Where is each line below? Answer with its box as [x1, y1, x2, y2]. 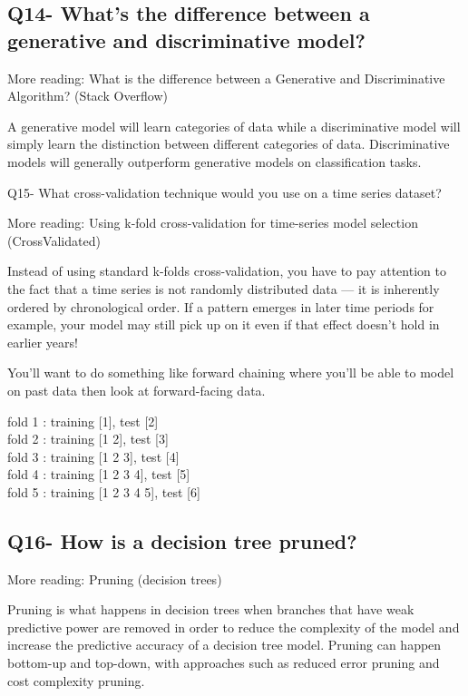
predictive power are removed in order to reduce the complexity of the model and [7, 617, 460, 636]
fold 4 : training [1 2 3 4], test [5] [7, 465, 190, 484]
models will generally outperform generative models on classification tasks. [7, 152, 422, 171]
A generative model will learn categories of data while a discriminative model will [7, 116, 461, 135]
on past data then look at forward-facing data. [7, 380, 266, 399]
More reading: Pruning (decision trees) [7, 569, 222, 588]
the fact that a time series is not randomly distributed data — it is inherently [7, 279, 440, 298]
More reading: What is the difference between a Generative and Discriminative [7, 68, 445, 87]
